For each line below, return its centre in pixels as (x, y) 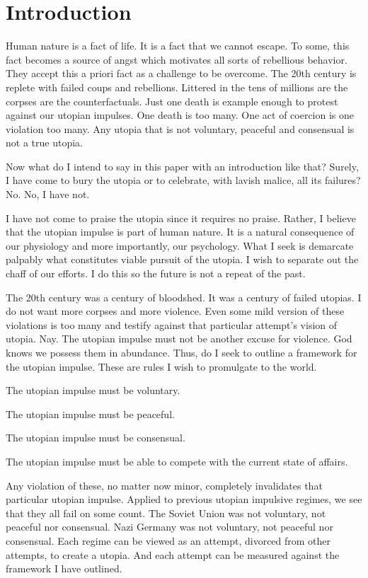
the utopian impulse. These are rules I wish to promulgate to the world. (161, 366)
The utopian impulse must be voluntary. (93, 390)
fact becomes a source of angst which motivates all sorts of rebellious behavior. (177, 59)
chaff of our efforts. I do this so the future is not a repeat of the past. (156, 273)
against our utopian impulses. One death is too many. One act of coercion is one (180, 115)
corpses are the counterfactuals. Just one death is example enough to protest (172, 101)
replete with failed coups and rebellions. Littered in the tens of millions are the (177, 87)
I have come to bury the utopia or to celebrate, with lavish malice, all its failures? (183, 180)
